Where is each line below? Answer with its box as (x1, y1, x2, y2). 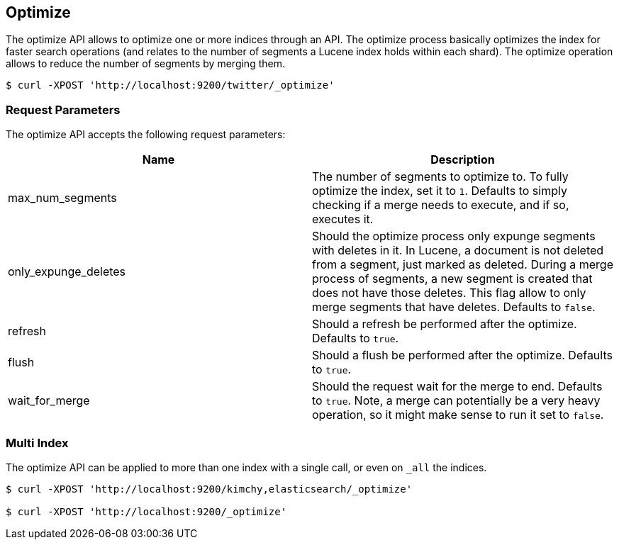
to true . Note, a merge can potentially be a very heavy (312, 393, 601, 408)
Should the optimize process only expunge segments (312, 229, 596, 244)
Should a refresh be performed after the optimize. (312, 317, 577, 332)
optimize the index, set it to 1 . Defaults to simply (312, 184, 567, 198)
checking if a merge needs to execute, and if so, (312, 198, 569, 213)
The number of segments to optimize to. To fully (312, 169, 569, 184)
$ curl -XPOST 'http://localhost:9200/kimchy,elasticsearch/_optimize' (6, 483, 413, 495)
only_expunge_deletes (8, 264, 126, 279)
